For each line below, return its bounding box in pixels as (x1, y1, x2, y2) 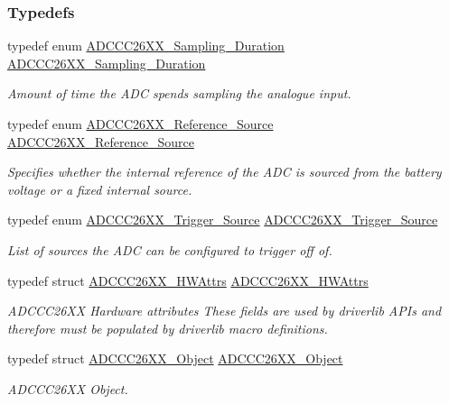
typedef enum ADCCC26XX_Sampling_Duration (7, 36, 285, 55)
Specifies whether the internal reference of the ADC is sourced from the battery (7, 162, 442, 181)
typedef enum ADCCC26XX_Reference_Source (7, 115, 274, 133)
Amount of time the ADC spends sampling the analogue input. (7, 84, 351, 103)
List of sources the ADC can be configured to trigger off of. (7, 240, 332, 259)
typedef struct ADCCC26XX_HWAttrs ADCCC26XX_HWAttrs (7, 271, 369, 289)
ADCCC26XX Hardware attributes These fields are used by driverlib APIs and (7, 301, 442, 320)
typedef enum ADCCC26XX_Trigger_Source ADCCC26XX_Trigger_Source (7, 210, 438, 229)
